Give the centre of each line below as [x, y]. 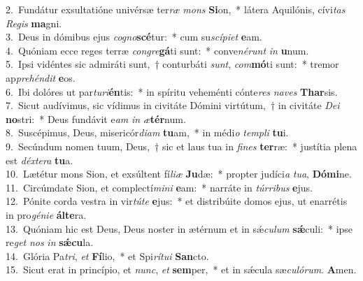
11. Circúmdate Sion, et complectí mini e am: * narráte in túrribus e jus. [159, 187]
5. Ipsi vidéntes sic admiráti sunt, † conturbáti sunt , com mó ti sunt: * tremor [172, 64]
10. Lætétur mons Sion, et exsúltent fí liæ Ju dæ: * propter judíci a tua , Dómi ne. [179, 174]
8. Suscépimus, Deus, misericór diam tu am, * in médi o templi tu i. [147, 132]
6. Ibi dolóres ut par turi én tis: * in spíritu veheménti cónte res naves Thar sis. [172, 91]
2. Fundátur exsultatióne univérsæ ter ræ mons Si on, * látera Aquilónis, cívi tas [176, 9]
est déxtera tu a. [40, 160]
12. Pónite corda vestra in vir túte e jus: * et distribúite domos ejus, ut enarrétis [177, 201]
